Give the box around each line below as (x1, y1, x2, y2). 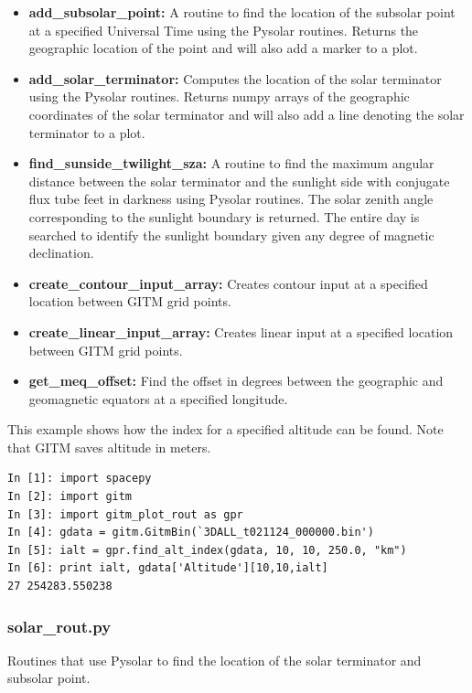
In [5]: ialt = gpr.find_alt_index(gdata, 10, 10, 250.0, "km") (7, 543, 407, 557)
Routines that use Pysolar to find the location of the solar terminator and (7, 650, 422, 669)
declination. (28, 243, 94, 262)
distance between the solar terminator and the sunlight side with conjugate (28, 171, 450, 190)
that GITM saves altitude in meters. (7, 437, 211, 456)
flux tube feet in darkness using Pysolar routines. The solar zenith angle (28, 189, 434, 208)
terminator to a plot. (28, 123, 145, 142)
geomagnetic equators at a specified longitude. (28, 389, 288, 408)
